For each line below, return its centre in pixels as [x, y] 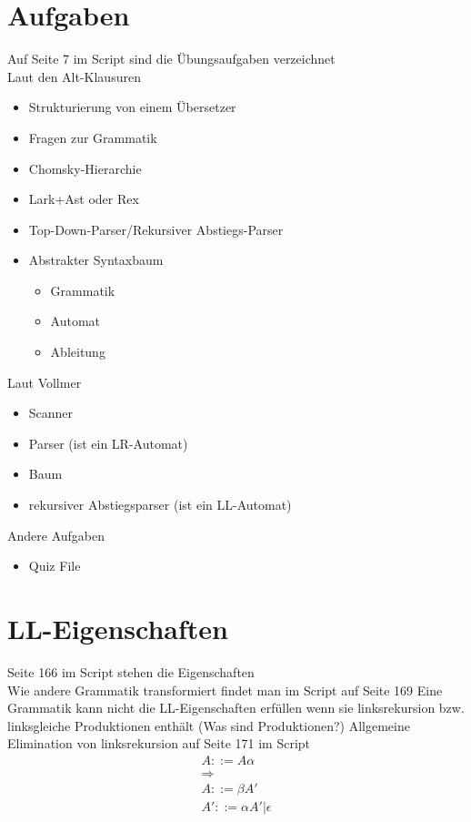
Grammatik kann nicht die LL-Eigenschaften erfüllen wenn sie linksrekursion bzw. [236, 708]
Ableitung [78, 352]
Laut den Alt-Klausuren [74, 76]
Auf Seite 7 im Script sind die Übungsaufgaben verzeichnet [171, 59]
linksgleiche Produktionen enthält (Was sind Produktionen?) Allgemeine [209, 725]
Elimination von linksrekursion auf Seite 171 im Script [159, 743]
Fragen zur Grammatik [93, 137]
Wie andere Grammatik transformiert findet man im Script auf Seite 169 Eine [225, 690]
